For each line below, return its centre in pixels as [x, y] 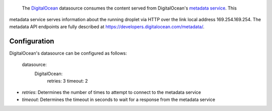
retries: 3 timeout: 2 [67, 81]
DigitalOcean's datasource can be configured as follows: [68, 53]
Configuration [32, 41]
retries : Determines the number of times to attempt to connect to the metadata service [112, 92]
